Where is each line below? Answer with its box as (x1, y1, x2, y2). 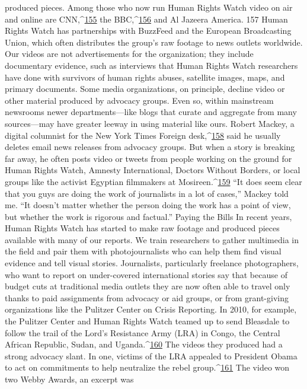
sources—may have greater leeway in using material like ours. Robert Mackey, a (5, 117, 295, 129)
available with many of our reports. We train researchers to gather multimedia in (5, 233, 299, 245)
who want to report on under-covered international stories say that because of (5, 268, 287, 280)
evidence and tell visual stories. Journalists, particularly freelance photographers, (5, 257, 299, 269)
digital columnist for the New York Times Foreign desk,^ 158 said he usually (5, 129, 281, 141)
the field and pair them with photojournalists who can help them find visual (5, 245, 282, 257)
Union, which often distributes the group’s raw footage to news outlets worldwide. (5, 36, 303, 48)
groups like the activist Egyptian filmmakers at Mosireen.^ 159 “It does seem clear (5, 175, 302, 187)
